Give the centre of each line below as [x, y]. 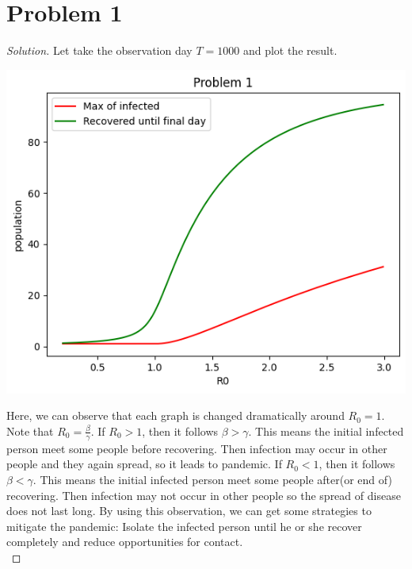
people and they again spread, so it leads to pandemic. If [144, 464]
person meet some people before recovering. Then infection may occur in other [197, 448]
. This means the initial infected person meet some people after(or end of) [212, 479]
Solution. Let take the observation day [99, 50]
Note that [30, 431]
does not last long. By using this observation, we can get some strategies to [189, 511]
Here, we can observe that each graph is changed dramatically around [175, 415]
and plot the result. [290, 50]
